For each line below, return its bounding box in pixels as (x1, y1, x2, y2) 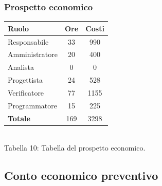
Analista (8, 62, 34, 72)
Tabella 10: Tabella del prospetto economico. (4, 142, 146, 153)
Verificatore (8, 87, 44, 98)
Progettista (8, 75, 43, 85)
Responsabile (8, 36, 49, 47)
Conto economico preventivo (4, 168, 158, 183)
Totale (8, 113, 30, 123)
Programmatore (8, 100, 57, 110)
